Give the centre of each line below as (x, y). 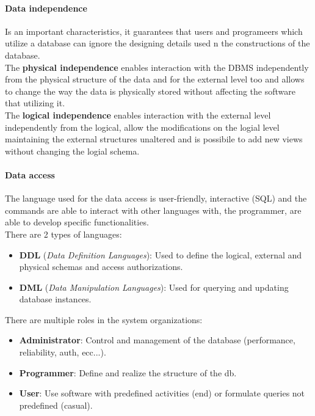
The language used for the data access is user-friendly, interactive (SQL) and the (156, 198)
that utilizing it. (35, 103)
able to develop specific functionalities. (77, 222)
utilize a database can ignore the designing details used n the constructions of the (157, 43)
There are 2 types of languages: (63, 234)
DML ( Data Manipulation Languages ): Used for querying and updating (154, 287)
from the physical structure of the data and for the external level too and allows (155, 79)
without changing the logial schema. (72, 151)
